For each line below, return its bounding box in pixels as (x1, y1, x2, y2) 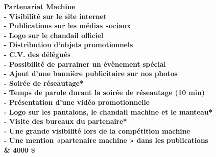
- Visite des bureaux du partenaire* (4, 116, 127, 126)
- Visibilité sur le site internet (4, 11, 107, 21)
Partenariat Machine (4, 1, 75, 11)
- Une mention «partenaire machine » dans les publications (4, 135, 208, 145)
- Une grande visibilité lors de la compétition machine (4, 125, 191, 136)
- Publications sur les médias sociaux (4, 20, 131, 31)
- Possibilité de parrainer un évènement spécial (4, 59, 166, 69)
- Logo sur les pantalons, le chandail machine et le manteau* (4, 106, 213, 117)
